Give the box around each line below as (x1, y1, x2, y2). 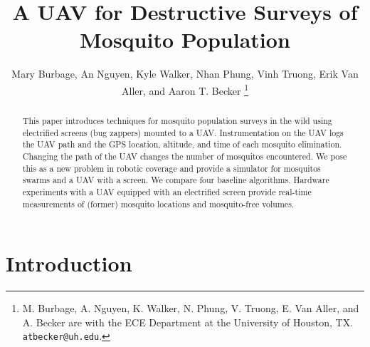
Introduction (6, 249, 132, 278)
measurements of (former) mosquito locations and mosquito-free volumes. (22, 197, 295, 209)
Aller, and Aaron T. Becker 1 (121, 81, 249, 98)
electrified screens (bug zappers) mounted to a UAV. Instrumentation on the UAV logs (22, 126, 344, 138)
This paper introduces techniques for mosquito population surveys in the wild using (22, 114, 332, 126)
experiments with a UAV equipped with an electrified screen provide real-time (22, 185, 312, 197)
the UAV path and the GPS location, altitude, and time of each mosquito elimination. (22, 138, 342, 150)
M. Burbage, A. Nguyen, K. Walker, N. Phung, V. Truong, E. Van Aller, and (22, 301, 359, 316)
